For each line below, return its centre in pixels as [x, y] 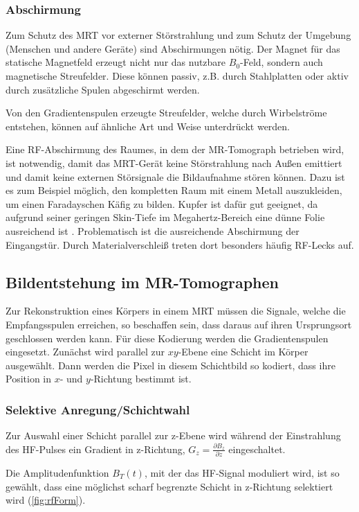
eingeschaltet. [257, 449]
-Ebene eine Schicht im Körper [243, 352]
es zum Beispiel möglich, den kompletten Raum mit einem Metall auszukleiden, [174, 190]
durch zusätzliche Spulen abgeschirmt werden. [103, 89]
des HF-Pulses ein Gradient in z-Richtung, [95, 449]
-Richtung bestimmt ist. [141, 379]
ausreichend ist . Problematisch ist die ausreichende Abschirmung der [153, 230]
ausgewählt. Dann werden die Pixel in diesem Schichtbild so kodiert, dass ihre [171, 365]
